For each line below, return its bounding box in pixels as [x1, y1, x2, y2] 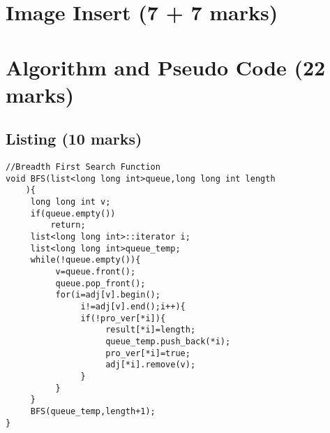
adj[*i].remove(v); [105, 360, 196, 370]
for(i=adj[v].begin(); [55, 290, 160, 300]
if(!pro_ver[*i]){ [80, 313, 166, 323]
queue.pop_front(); [55, 278, 146, 288]
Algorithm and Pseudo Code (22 [6, 52, 326, 81]
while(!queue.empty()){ [30, 255, 141, 265]
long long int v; [30, 197, 111, 207]
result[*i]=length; [105, 325, 196, 335]
